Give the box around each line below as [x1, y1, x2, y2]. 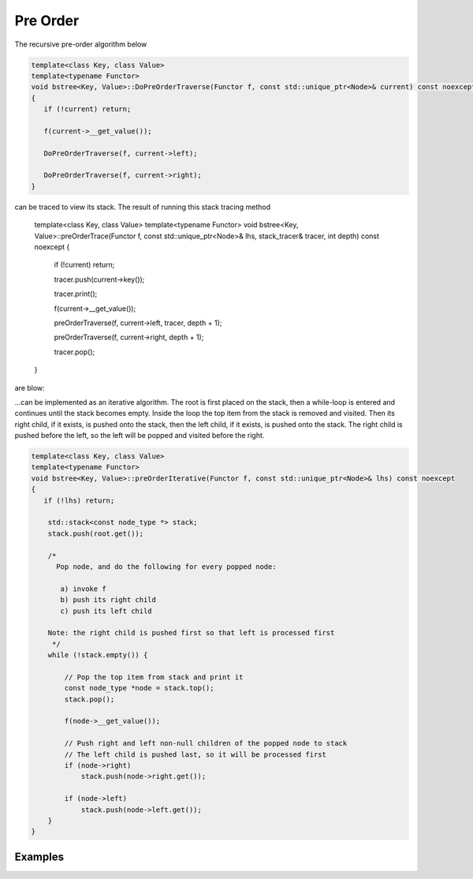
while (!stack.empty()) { [47, 651, 148, 660]
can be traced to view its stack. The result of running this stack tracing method [14, 202, 271, 211]
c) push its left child [60, 606, 153, 615]
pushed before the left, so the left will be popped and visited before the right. [14, 431, 265, 440]
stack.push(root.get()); [47, 529, 144, 538]
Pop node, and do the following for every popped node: [56, 562, 277, 571]
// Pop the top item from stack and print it [64, 672, 244, 682]
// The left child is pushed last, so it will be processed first [64, 750, 327, 759]
